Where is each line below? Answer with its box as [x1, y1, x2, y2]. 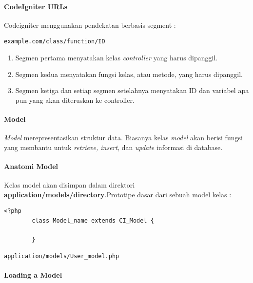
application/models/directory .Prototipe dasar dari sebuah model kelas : [4, 189, 232, 199]
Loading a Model [4, 269, 62, 280]
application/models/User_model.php [4, 252, 119, 260]
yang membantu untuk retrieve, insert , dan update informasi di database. [4, 142, 223, 152]
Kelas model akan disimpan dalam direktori [4, 180, 135, 190]
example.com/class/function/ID [4, 38, 105, 45]
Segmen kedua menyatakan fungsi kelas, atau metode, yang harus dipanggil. [15, 69, 243, 79]
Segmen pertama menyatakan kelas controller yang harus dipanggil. [15, 52, 218, 62]
